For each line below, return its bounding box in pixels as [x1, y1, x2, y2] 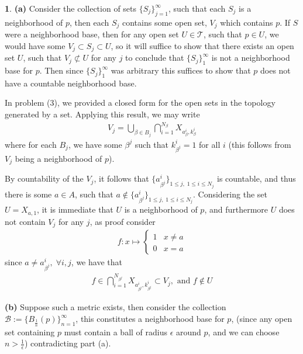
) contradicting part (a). [24, 337, 111, 349]
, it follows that [94, 172, 149, 185]
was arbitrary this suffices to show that [111, 64, 251, 77]
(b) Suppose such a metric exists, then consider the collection [5, 301, 226, 313]
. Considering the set [193, 188, 267, 200]
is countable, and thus [217, 172, 296, 185]
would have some [5, 39, 66, 51]
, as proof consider [89, 215, 156, 227]
